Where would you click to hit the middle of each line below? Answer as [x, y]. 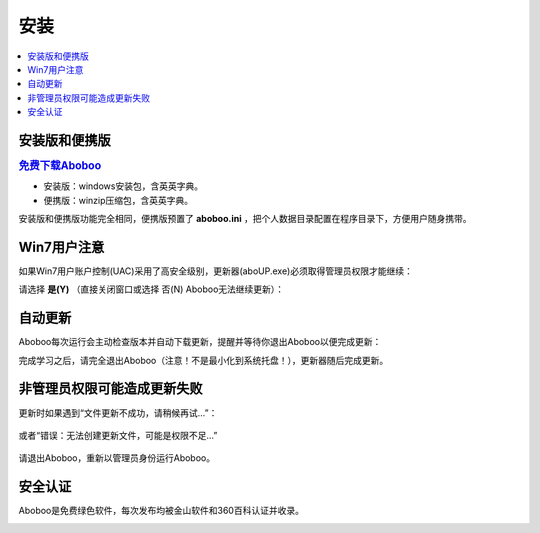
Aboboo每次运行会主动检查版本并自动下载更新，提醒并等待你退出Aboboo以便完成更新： [200, 342]
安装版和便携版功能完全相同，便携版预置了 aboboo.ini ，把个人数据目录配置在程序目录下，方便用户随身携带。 [245, 219]
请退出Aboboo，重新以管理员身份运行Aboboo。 [116, 458]
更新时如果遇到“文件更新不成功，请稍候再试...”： [118, 412]
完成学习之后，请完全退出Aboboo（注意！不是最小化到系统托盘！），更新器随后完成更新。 [203, 360]
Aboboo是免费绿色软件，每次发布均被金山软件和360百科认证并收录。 [161, 511]
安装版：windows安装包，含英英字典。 [123, 186]
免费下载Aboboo [60, 166]
